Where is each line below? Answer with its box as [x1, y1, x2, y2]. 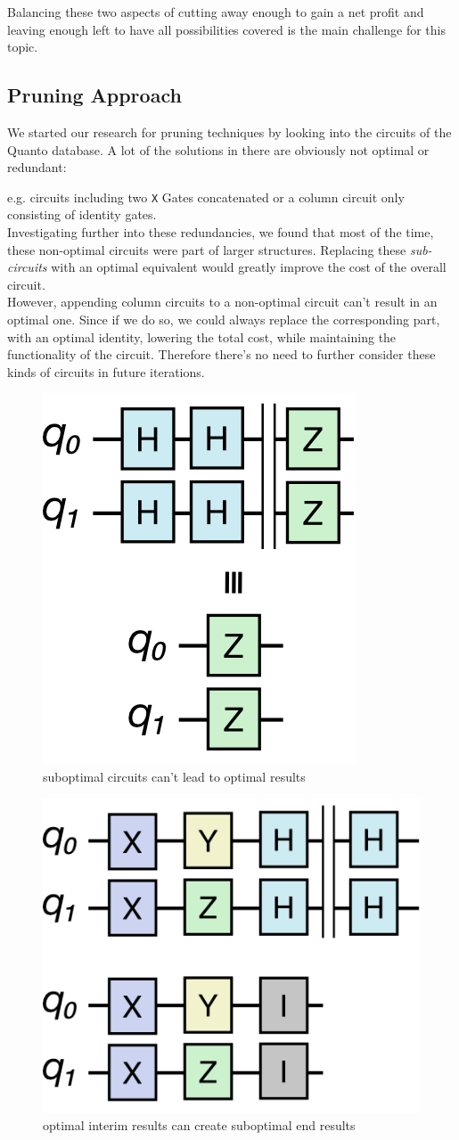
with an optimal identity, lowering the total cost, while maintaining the [7, 327, 397, 346]
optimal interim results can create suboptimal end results [43, 1116, 356, 1135]
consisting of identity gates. [7, 205, 157, 224]
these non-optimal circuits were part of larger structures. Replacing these [7, 240, 406, 258]
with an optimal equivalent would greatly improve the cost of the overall [51, 258, 447, 276]
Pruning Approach [7, 81, 182, 109]
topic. [7, 37, 38, 56]
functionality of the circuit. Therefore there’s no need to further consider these [7, 345, 436, 364]
